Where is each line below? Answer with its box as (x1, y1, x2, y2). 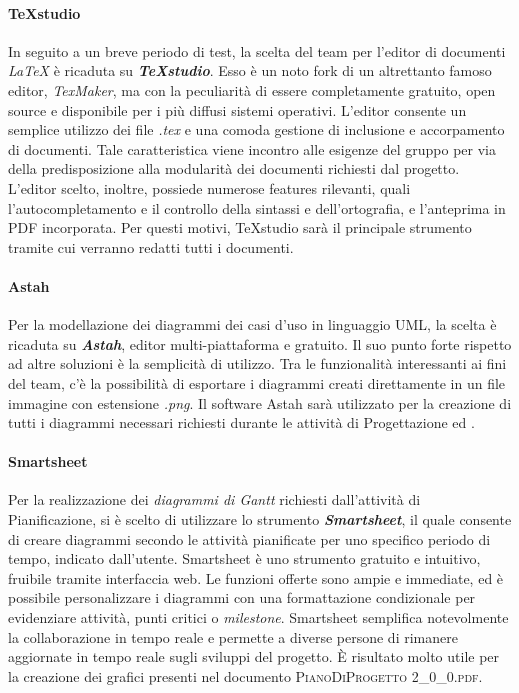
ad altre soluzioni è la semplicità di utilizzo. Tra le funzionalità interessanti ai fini (8, 353, 507, 374)
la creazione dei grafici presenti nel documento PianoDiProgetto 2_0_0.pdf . (8, 665, 483, 686)
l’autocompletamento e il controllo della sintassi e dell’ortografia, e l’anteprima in (8, 197, 506, 218)
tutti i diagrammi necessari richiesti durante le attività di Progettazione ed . (8, 412, 475, 433)
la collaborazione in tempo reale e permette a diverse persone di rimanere (8, 626, 458, 647)
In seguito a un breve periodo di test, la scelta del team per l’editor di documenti (8, 40, 506, 61)
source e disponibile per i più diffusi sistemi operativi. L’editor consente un (8, 99, 467, 120)
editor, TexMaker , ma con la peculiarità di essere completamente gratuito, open (8, 79, 496, 100)
